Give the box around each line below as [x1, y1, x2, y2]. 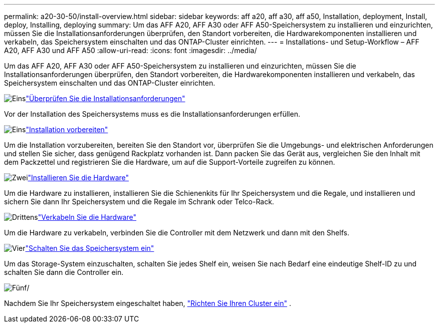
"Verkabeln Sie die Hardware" [38, 213, 136, 221]
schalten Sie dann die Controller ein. [4, 268, 124, 276]
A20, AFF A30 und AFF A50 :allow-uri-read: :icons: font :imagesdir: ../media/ [4, 46, 257, 55]
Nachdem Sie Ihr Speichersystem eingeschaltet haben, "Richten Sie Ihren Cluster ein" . [4, 299, 291, 307]
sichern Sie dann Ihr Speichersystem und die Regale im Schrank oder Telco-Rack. [4, 197, 274, 206]
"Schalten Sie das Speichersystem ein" [25, 244, 154, 252]
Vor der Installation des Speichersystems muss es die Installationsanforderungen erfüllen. [4, 110, 300, 118]
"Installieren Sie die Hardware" [28, 173, 129, 182]
